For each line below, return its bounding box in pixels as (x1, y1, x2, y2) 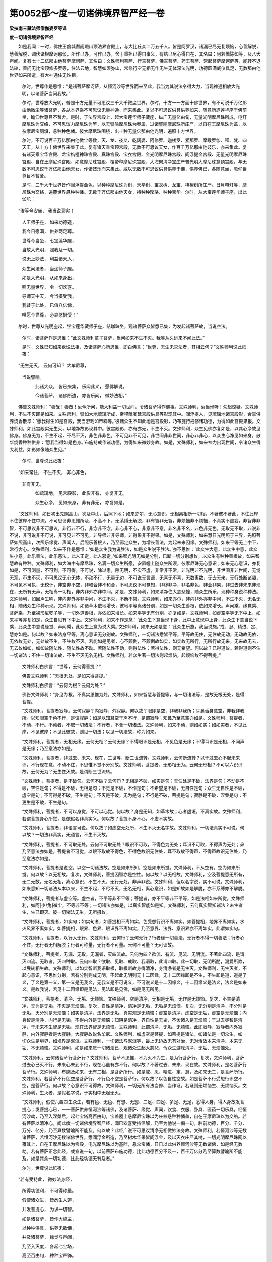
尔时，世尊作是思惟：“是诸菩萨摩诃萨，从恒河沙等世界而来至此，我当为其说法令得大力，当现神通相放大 (22, 83, 236, 89)
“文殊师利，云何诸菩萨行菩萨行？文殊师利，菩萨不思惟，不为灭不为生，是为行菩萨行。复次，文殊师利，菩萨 (22, 1054, 245, 1060)
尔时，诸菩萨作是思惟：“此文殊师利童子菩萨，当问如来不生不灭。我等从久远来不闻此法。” (22, 335, 205, 341)
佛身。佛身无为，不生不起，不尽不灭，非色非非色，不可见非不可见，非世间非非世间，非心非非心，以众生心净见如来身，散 (9, 432, 261, 438)
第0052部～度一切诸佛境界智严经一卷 (9, 8, 165, 19)
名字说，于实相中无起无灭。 (65, 1089, 123, 1095)
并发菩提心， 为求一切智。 (22, 1206, 77, 1213)
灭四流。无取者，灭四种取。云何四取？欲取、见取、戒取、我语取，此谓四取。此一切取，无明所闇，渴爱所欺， (22, 958, 247, 964)
